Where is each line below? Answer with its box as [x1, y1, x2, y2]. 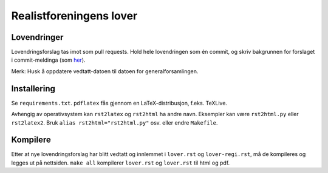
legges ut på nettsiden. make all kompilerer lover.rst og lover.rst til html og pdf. [11, 159, 230, 166]
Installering [11, 83, 56, 94]
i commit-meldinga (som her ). [11, 56, 86, 64]
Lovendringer [11, 32, 64, 42]
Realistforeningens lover [11, 9, 138, 22]
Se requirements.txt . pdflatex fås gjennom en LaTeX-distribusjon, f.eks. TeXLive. [11, 99, 228, 106]
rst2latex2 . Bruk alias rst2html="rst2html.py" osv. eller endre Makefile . [11, 119, 218, 126]
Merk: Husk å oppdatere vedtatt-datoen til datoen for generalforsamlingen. [11, 67, 199, 75]
